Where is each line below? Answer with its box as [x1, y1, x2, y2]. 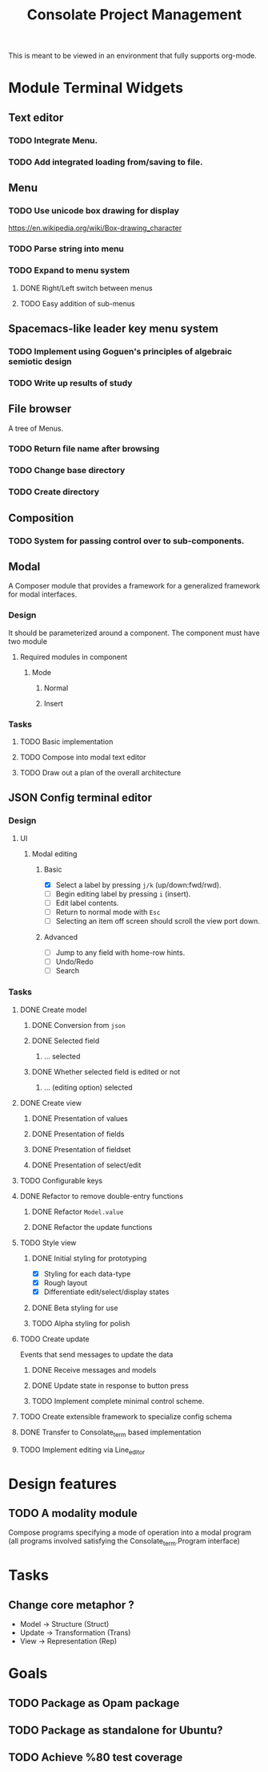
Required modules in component [19, 652, 128, 661]
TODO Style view [19, 1237, 77, 1248]
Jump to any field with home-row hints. [55, 948, 186, 957]
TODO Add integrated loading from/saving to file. [8, 156, 203, 168]
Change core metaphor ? [8, 1598, 134, 1612]
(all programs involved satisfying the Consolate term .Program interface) [8, 1536, 240, 1548]
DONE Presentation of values [31, 1113, 128, 1123]
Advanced [43, 933, 78, 942]
